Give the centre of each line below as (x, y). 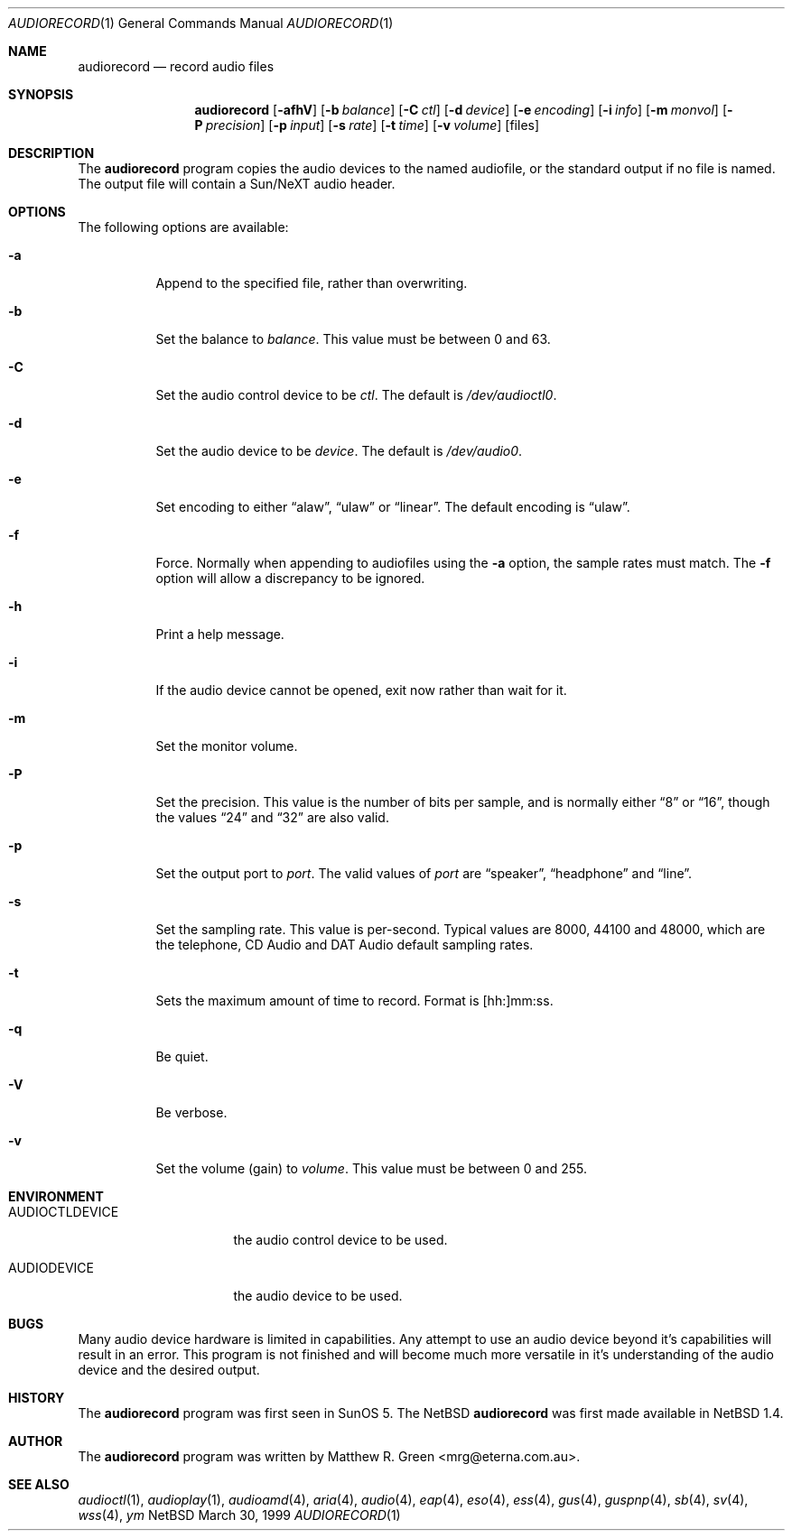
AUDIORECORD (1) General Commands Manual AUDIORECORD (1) (201, 23)
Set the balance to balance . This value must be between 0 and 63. (353, 339)
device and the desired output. (169, 1370)
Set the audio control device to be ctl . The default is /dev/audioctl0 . (356, 395)
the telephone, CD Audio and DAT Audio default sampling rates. (345, 945)
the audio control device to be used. (340, 1240)
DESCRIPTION (51, 153)
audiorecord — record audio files (176, 66)
